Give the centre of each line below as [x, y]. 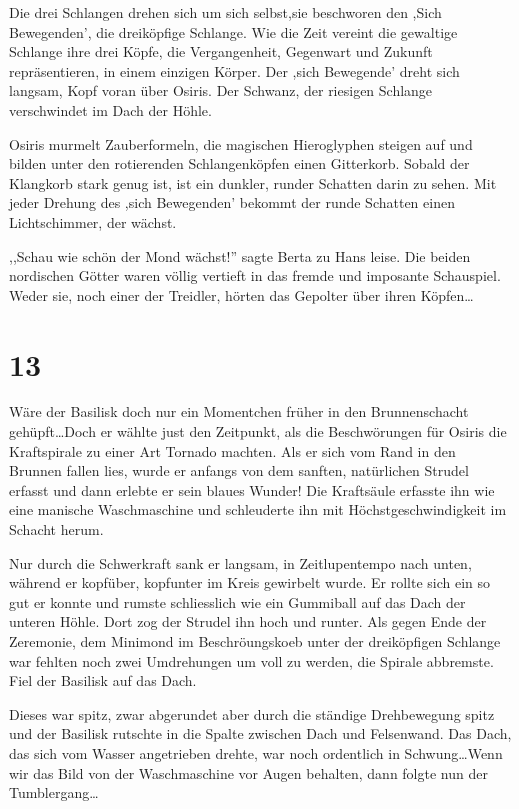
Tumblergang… [54, 792]
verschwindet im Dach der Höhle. [110, 109]
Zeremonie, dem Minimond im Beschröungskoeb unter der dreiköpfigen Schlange [255, 640]
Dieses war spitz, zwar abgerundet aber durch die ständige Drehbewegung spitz [252, 713]
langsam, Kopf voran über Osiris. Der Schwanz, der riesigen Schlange [221, 90]
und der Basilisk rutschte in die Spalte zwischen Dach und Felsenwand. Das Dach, [260, 733]
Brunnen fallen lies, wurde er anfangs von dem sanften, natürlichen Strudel [239, 470]
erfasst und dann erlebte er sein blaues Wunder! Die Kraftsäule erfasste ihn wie [252, 489]
